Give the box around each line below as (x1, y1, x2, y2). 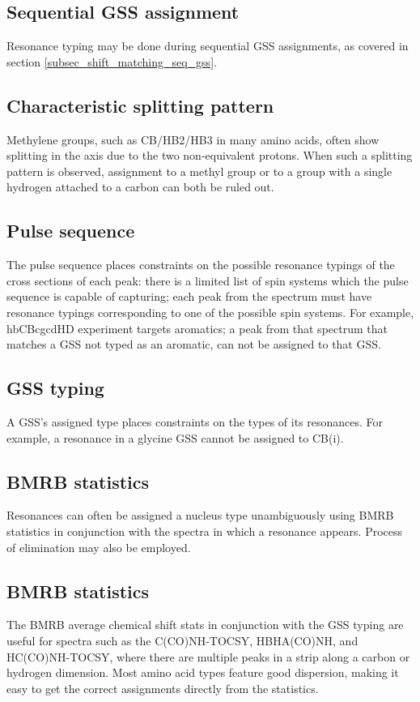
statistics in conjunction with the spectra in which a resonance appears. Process (6, 522, 403, 539)
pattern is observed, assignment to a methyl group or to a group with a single (6, 162, 392, 179)
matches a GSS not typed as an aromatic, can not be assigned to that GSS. (6, 336, 381, 353)
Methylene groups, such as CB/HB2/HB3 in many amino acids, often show (6, 131, 380, 148)
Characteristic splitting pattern (6, 92, 274, 118)
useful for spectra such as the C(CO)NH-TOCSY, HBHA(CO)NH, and (6, 631, 358, 648)
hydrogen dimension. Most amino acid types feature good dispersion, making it (6, 664, 399, 681)
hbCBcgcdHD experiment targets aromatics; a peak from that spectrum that (6, 319, 388, 336)
